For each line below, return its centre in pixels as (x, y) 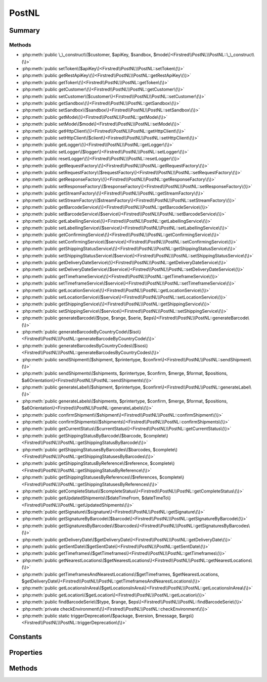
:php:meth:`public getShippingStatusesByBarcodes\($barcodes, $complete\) (100, 449)
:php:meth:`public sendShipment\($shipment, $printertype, (82, 359)
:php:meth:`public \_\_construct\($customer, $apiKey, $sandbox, (87, 55)
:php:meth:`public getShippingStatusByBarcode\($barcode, (82, 436)
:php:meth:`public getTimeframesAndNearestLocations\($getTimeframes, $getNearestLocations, (120, 574)
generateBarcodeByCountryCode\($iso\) (100, 332)
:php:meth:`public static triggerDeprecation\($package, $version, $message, (100, 616)
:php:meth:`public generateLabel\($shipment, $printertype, (82, 387)
